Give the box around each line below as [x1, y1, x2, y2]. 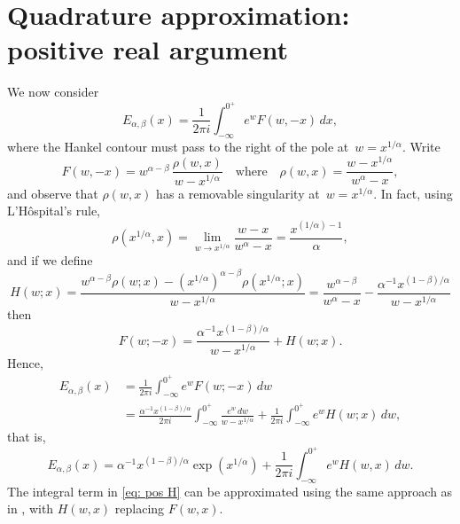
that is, [7, 427, 46, 446]
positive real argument [7, 31, 288, 67]
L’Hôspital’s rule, [7, 201, 101, 220]
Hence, [7, 353, 43, 371]
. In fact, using [373, 184, 453, 202]
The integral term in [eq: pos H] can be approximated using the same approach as [7, 481, 453, 500]
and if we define [7, 250, 93, 269]
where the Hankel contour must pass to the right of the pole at [7, 137, 349, 155]
